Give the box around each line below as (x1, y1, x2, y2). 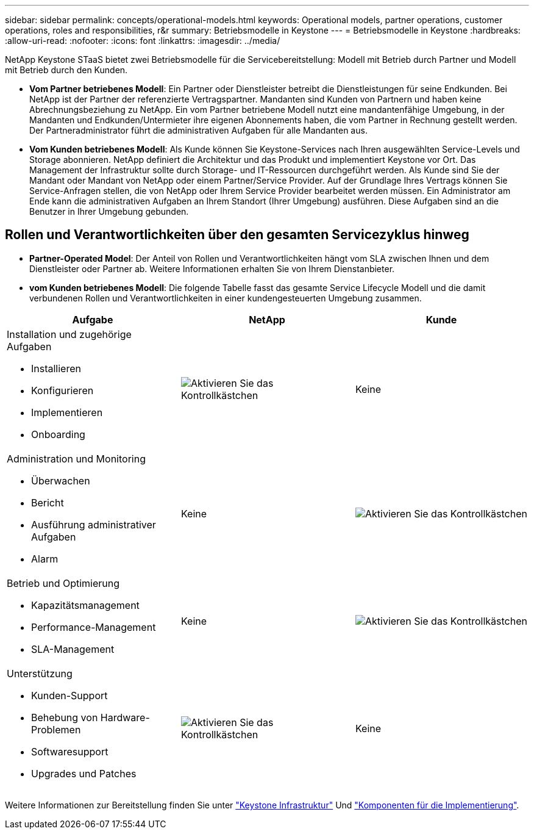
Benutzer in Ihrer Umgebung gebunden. (29, 206, 189, 217)
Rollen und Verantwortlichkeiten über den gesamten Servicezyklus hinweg (5, 227, 469, 243)
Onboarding (31, 428, 85, 440)
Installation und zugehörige (7, 328, 132, 340)
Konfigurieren (31, 384, 94, 397)
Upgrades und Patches (31, 767, 137, 780)
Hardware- (100, 711, 150, 724)
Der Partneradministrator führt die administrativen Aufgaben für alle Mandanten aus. (29, 125, 368, 135)
